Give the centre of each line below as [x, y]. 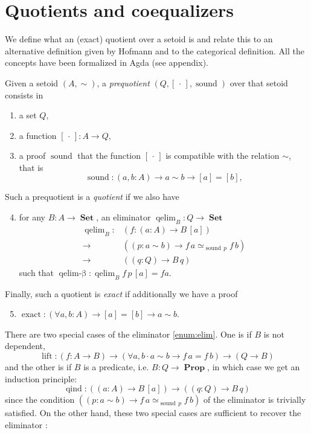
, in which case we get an [254, 366]
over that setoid [259, 82]
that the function [109, 156]
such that [37, 272]
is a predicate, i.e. [116, 366]
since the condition [40, 399]
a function [38, 135]
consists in [24, 95]
